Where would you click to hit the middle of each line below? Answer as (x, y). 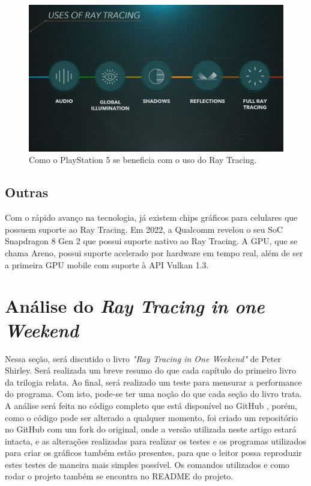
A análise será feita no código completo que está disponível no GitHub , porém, (151, 405)
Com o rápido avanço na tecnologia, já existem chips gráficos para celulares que (151, 217)
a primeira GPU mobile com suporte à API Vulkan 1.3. (107, 264)
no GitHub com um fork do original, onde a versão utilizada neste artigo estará (151, 429)
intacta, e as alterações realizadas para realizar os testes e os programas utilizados (155, 441)
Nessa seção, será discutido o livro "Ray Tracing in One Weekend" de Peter (143, 358)
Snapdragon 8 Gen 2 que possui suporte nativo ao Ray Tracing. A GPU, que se (151, 241)
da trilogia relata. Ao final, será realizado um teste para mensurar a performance (153, 382)
